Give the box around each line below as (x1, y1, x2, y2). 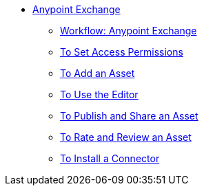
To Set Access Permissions (60, 46, 183, 58)
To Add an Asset (60, 67, 135, 79)
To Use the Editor (60, 89, 139, 100)
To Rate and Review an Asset (60, 131, 192, 143)
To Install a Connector (60, 153, 160, 164)
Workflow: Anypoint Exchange (60, 25, 197, 36)
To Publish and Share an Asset (60, 110, 198, 122)
